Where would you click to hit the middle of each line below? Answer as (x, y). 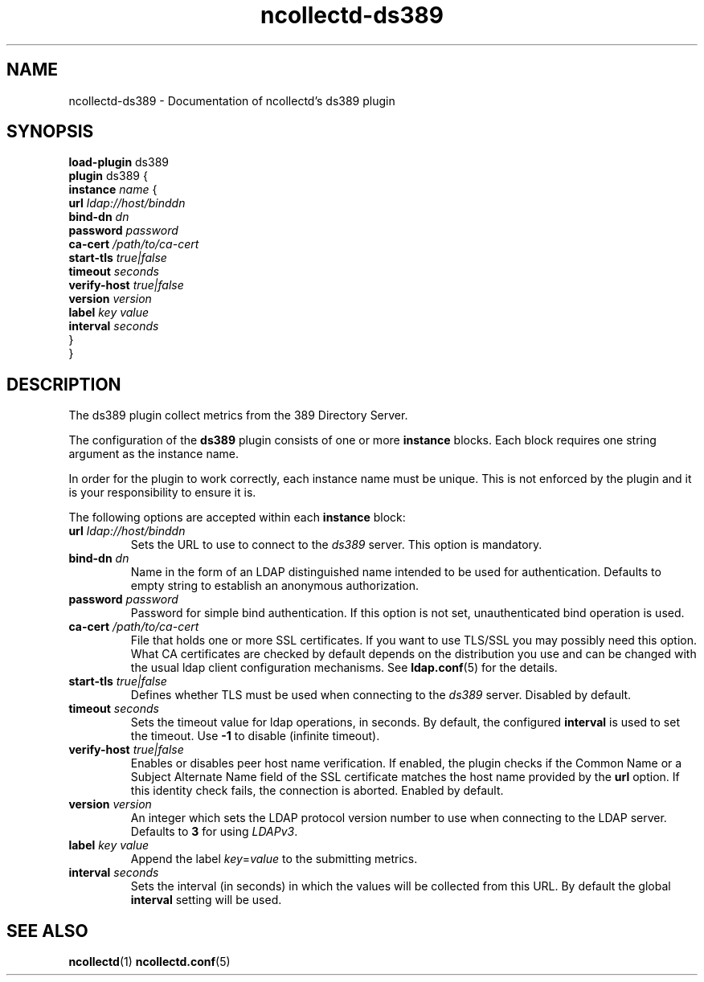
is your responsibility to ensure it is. (162, 493)
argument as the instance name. (154, 454)
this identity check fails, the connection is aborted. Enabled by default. (317, 791)
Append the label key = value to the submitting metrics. (274, 859)
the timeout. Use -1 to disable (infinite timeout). (255, 736)
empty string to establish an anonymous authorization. (275, 586)
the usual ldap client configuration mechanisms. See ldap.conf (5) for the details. (344, 668)
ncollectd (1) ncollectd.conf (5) (149, 962)
